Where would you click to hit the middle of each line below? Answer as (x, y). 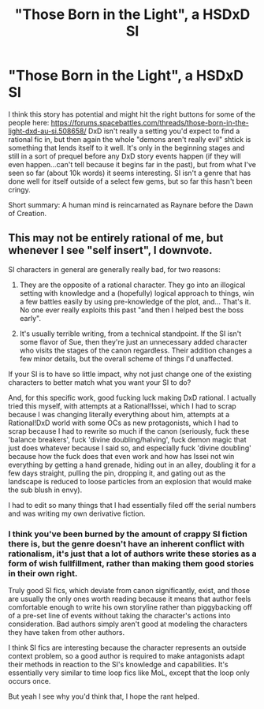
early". (30, 318)
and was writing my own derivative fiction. (77, 513)
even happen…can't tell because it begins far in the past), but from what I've (132, 164)
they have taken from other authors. (66, 633)
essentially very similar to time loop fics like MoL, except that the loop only (129, 673)
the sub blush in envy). (45, 490)
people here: (29, 122)
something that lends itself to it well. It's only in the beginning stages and (126, 147)
